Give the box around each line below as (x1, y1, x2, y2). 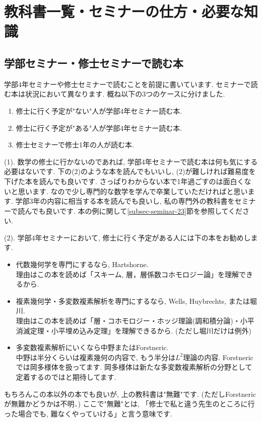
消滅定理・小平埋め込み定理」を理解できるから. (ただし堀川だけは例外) (16, 325, 251, 335)
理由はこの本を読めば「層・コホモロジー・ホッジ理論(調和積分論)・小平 (16, 315, 254, 326)
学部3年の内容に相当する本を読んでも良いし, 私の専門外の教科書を (15, 196, 235, 206)
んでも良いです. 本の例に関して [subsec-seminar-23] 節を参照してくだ (25, 205, 243, 216)
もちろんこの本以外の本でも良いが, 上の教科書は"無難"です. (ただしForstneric (4, 388, 256, 399)
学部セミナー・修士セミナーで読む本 (4, 55, 183, 70)
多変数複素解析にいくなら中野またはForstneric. (16, 342, 169, 353)
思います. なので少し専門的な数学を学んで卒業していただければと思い (18, 186, 248, 196)
